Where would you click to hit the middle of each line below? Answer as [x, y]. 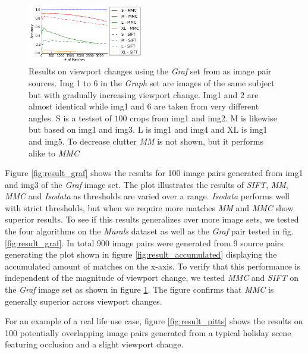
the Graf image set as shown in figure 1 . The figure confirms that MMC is [139, 289]
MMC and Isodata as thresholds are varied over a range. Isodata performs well [147, 196]
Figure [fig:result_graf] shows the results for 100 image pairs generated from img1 [154, 173]
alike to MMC [54, 153]
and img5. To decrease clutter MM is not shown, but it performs [146, 141]
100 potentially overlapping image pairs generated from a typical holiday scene [148, 332]
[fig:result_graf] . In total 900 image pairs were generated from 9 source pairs [144, 242]
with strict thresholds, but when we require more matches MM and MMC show [149, 207]
